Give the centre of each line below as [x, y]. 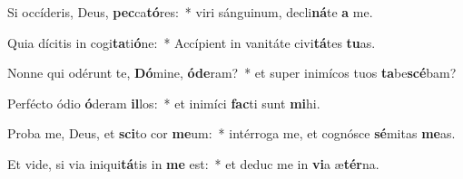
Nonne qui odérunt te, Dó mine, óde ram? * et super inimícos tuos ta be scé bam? [232, 73]
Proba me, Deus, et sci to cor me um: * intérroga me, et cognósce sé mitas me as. [231, 133]
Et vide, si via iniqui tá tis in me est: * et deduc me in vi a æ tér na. [193, 163]
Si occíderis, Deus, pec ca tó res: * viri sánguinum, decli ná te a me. [190, 12]
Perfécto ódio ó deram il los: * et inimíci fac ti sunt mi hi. [164, 103]
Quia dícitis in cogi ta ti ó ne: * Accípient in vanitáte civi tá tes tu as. [192, 42]
